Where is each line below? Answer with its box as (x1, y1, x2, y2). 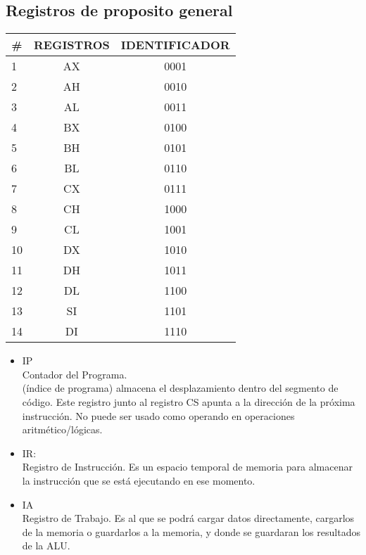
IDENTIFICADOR (120, 37, 230, 53)
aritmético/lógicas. (22, 422, 103, 437)
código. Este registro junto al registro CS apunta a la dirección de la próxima (22, 394, 355, 409)
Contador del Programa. (22, 366, 127, 381)
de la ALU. (22, 538, 70, 553)
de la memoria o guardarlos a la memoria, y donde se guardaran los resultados (22, 524, 360, 539)
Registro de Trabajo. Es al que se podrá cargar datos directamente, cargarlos (22, 511, 355, 525)
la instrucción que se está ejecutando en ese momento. (22, 473, 255, 487)
